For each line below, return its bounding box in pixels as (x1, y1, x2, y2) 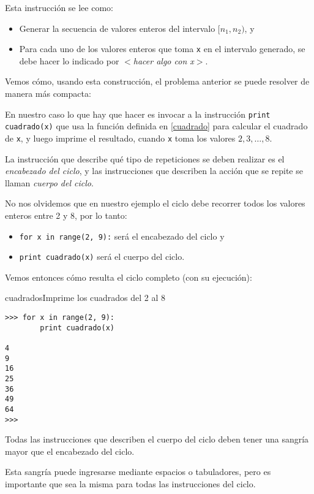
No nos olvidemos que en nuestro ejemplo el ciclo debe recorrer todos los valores (5, 197, 305, 210)
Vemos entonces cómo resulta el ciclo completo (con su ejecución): (5, 270, 252, 283)
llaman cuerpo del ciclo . (5, 176, 94, 189)
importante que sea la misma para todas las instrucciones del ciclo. (5, 477, 256, 490)
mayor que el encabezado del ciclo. (5, 444, 135, 457)
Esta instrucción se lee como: (5, 1, 113, 13)
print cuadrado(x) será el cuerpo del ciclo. (19, 250, 185, 263)
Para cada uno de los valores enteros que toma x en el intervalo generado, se (19, 42, 305, 55)
